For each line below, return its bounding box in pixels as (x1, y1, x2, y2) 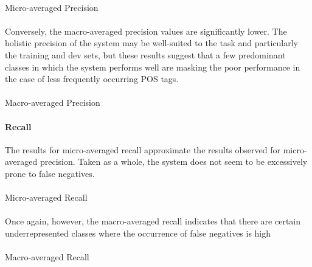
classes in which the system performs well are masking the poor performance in (5, 60, 300, 73)
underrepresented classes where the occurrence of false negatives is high (5, 226, 271, 239)
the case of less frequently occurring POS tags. (5, 72, 179, 85)
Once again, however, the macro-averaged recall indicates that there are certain (5, 215, 301, 227)
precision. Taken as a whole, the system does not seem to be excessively (40, 155, 308, 168)
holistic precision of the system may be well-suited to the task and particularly (5, 36, 299, 49)
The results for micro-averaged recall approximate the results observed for (5, 143, 280, 156)
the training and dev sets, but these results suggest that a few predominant (5, 48, 286, 61)
